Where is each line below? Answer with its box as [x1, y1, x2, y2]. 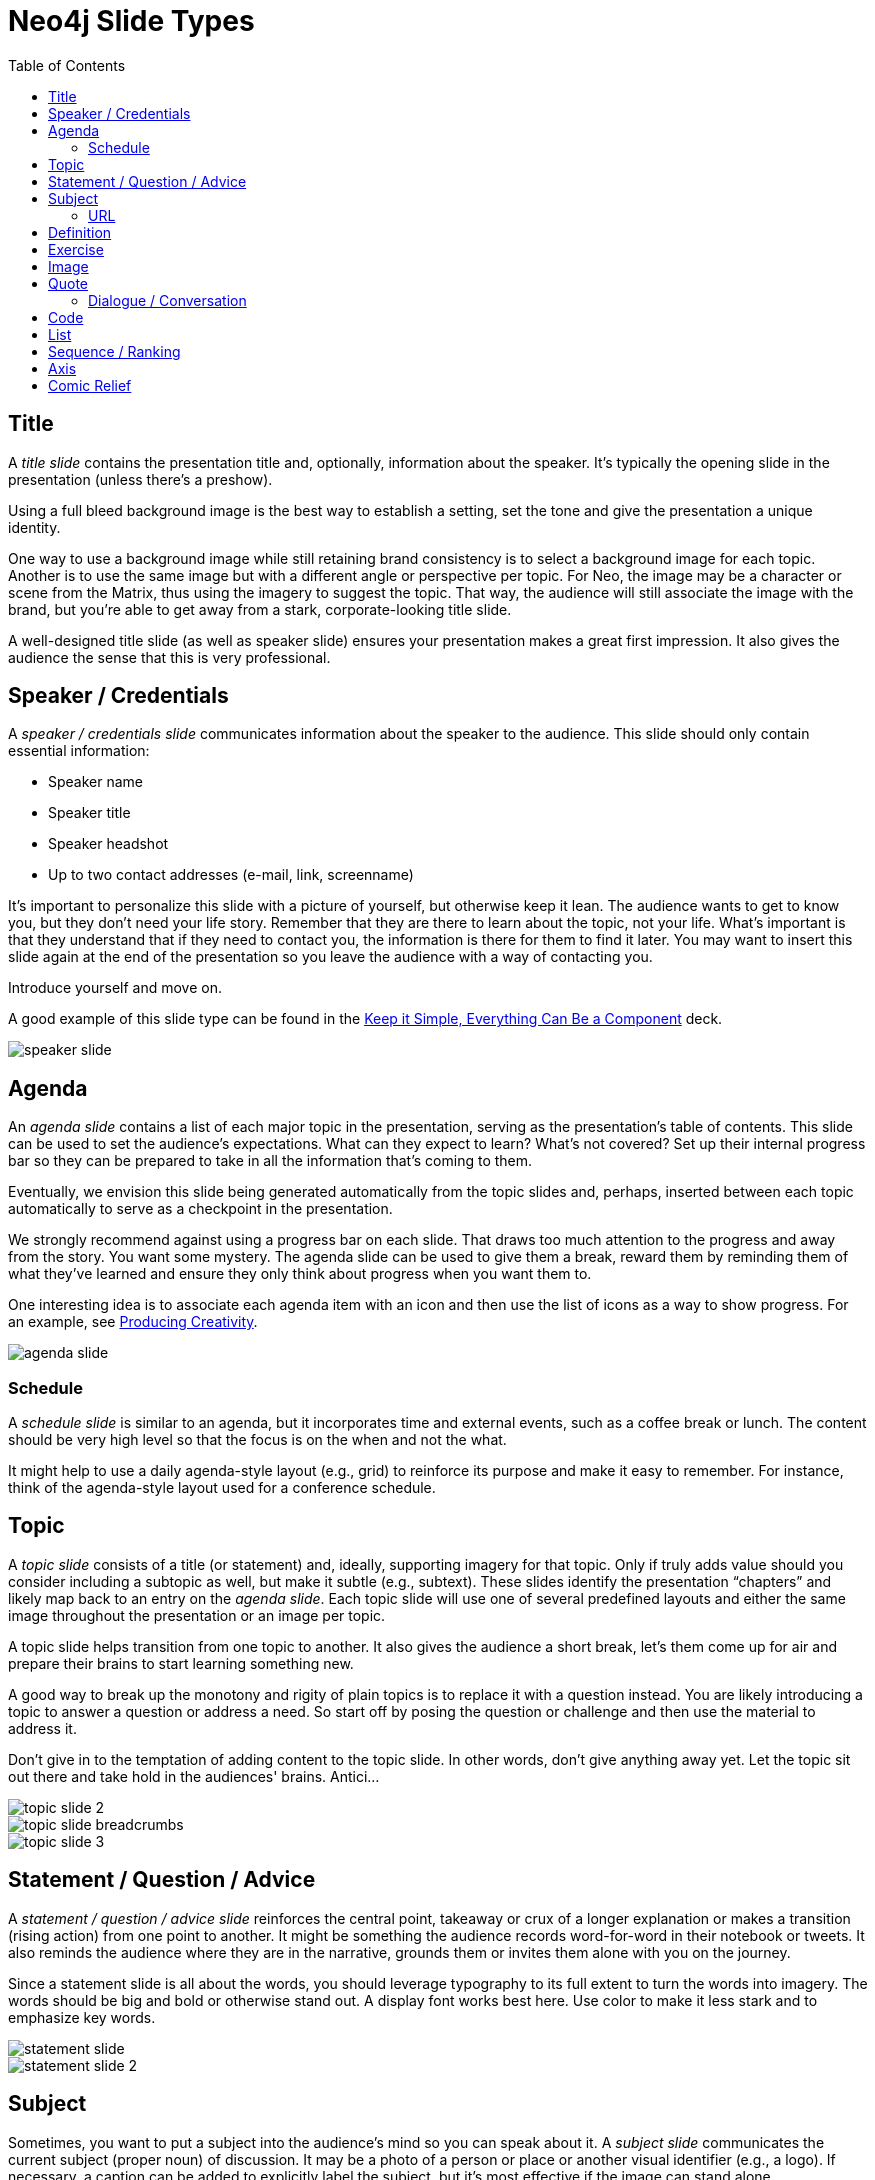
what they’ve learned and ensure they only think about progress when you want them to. [8, 1265, 592, 1283]
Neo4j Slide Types [8, 4, 255, 38]
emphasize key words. [8, 2008, 156, 2026]
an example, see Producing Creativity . [8, 1313, 258, 1331]
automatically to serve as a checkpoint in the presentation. [8, 1200, 393, 1218]
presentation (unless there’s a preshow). [8, 470, 273, 488]
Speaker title [48, 804, 131, 822]
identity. [8, 518, 61, 536]
